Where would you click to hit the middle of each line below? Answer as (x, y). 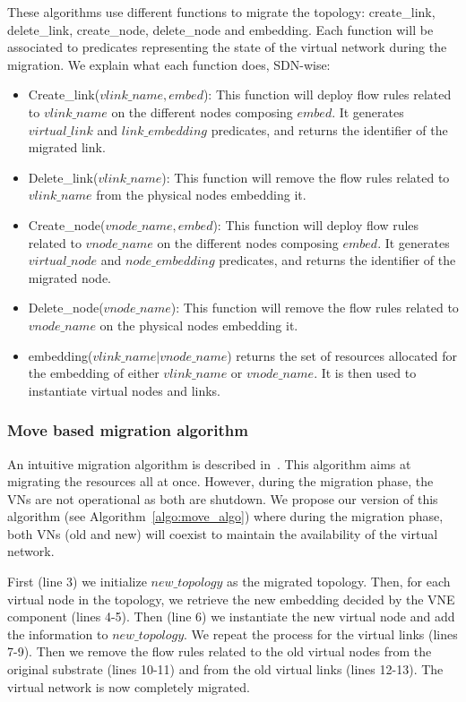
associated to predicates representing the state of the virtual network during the (227, 47)
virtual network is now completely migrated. (129, 686)
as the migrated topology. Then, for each (339, 582)
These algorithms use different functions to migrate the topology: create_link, (221, 12)
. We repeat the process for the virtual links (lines (321, 634)
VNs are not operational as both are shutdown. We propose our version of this (223, 498)
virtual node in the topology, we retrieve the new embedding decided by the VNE (231, 599)
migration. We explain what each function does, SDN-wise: (169, 64)
